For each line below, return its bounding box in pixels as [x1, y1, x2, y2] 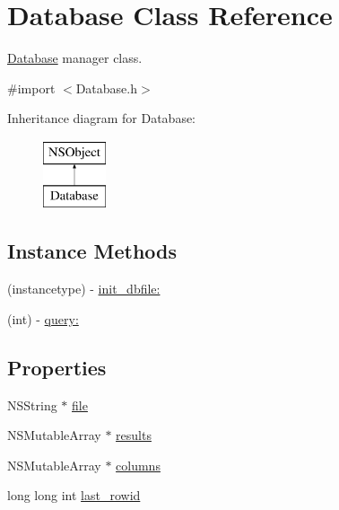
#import [7, 78, 56, 97]
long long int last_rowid [7, 486, 141, 505]
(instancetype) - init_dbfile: [7, 279, 161, 298]
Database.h [75, 78, 137, 97]
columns [116, 455, 161, 474]
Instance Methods [7, 237, 177, 265]
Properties [7, 353, 107, 381]
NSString [7, 395, 57, 414]
